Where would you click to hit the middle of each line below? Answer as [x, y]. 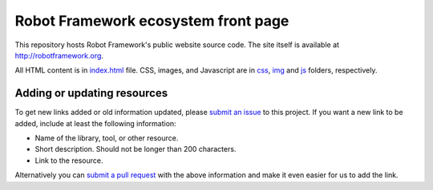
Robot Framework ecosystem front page [152, 21]
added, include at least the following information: [95, 123]
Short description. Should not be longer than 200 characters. [136, 149]
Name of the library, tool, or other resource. [107, 138]
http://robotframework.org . [59, 55]
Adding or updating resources [91, 93]
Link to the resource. [69, 160]
